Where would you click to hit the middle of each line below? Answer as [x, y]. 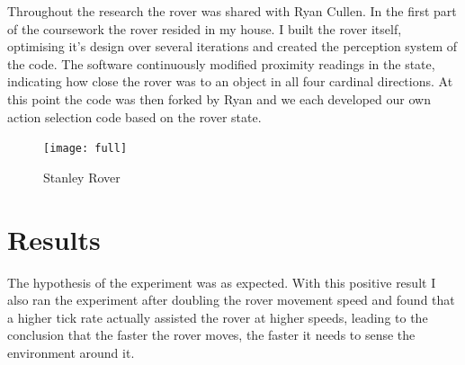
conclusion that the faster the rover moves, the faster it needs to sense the [211, 335]
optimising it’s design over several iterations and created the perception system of [232, 46]
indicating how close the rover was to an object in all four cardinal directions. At [230, 81]
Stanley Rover [82, 177]
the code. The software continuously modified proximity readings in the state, [221, 63]
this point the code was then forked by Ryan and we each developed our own [219, 98]
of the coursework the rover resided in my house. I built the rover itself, [205, 28]
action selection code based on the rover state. [134, 116]
